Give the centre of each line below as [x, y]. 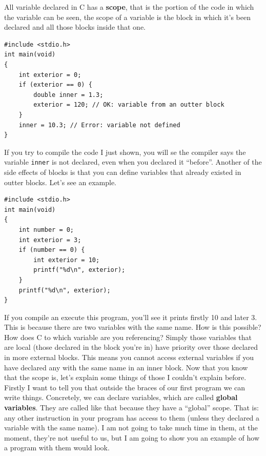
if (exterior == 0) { [55, 85]
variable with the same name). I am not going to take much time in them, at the [131, 428]
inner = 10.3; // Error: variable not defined [99, 125]
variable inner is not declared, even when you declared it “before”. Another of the [133, 162]
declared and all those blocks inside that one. [75, 27]
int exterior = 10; [67, 260]
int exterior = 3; [50, 240]
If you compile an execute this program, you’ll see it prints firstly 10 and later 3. [131, 317]
